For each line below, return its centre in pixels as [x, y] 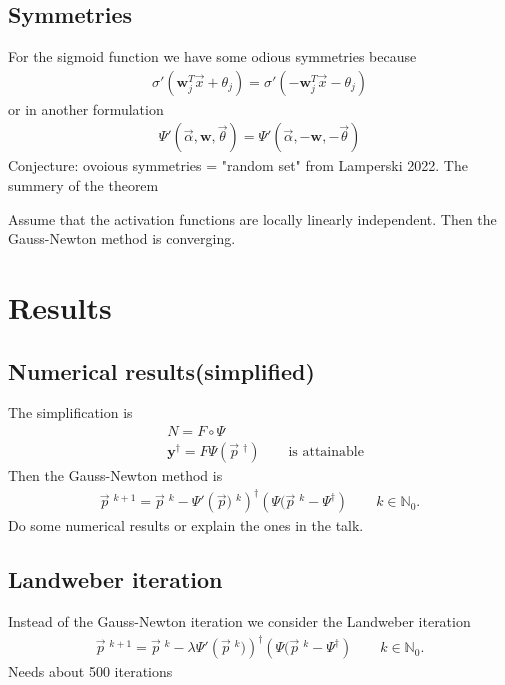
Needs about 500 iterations [90, 671]
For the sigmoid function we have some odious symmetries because [212, 56]
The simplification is [70, 412]
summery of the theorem [83, 185]
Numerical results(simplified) [161, 370]
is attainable [326, 452]
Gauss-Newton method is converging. [122, 238]
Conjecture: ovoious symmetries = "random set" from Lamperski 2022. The [238, 165]
